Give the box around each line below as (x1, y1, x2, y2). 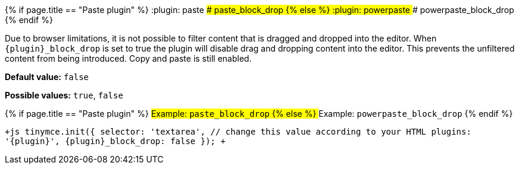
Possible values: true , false (5, 90, 123, 100)
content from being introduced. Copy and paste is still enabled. (5, 53, 252, 63)
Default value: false (5, 72, 89, 82)
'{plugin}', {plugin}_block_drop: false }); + (5, 136, 226, 146)
